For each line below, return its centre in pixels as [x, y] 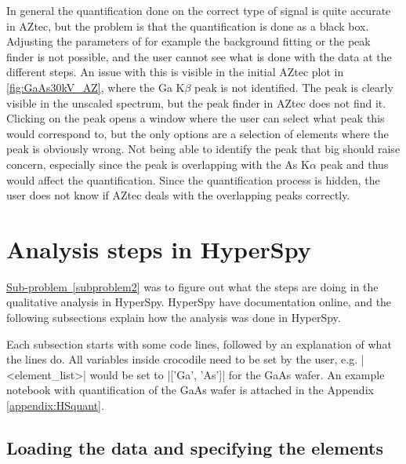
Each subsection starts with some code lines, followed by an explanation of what [199, 343]
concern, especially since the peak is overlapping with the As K [158, 164]
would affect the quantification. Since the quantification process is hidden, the [193, 179]
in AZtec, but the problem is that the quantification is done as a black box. [188, 26]
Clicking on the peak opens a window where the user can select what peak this [196, 118]
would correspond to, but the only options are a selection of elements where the [198, 133]
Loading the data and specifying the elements [195, 447]
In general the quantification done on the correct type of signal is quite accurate [199, 10]
